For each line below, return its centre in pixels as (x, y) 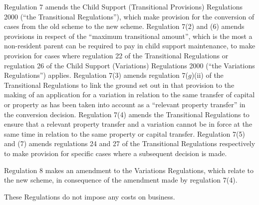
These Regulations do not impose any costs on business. (90, 196)
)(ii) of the (207, 75)
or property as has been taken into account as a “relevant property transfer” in (125, 104)
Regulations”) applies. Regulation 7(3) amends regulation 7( (96, 75)
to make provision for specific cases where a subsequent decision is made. (116, 153)
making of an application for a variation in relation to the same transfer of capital (129, 95)
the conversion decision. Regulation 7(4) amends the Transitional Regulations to (127, 114)
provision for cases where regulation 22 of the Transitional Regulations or (116, 55)
